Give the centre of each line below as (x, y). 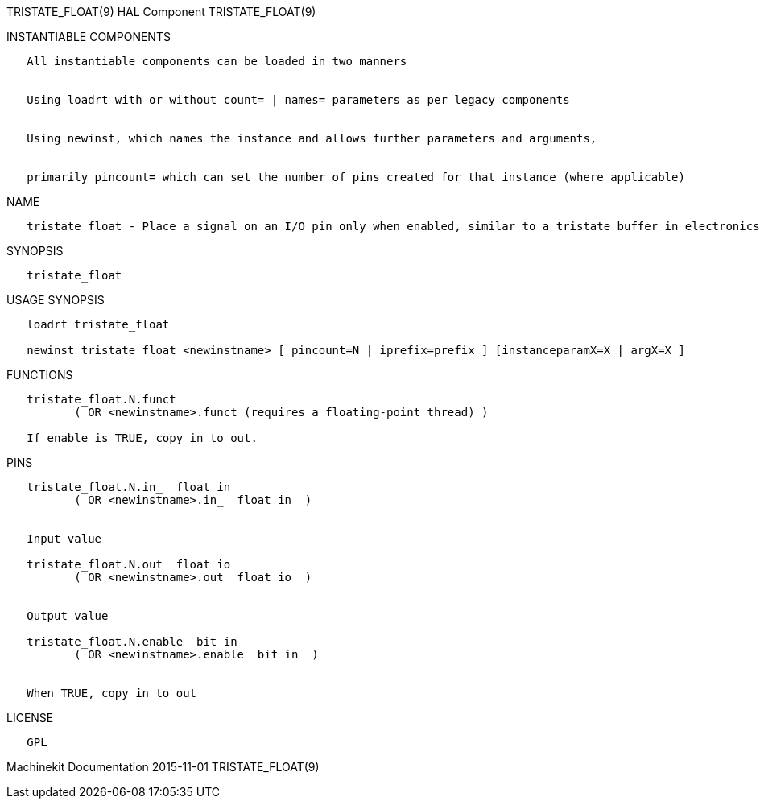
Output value (68, 616)
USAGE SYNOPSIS (56, 300)
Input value (64, 539)
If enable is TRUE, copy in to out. (142, 438)
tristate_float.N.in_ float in (129, 487)
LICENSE (30, 718)
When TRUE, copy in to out (112, 693)
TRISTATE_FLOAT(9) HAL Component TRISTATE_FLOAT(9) (161, 12)
